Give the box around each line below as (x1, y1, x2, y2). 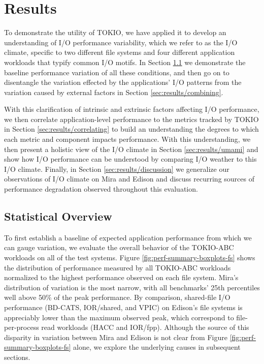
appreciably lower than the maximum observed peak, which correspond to (4, 312, 234, 322)
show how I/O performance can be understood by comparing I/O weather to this (4, 154, 257, 164)
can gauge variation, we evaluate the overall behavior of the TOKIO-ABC (4, 242, 234, 253)
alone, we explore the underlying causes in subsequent (73, 342, 241, 352)
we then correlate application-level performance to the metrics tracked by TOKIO (4, 113, 259, 124)
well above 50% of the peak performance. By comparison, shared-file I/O (4, 292, 230, 302)
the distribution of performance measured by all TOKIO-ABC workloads (4, 262, 231, 272)
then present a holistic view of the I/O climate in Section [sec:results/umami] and (4, 143, 258, 154)
